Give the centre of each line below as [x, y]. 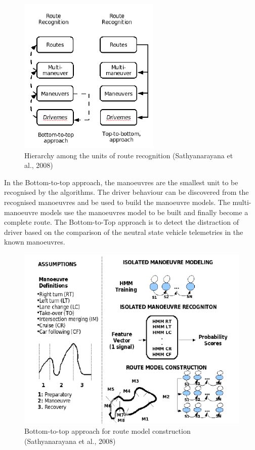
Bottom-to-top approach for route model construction [108, 431]
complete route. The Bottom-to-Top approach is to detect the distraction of [121, 222]
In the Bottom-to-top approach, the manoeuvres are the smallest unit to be [121, 182]
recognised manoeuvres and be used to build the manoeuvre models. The [117, 202]
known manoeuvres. [35, 242]
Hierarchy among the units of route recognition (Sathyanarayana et [129, 155]
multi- [242, 202]
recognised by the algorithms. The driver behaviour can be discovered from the [126, 192]
